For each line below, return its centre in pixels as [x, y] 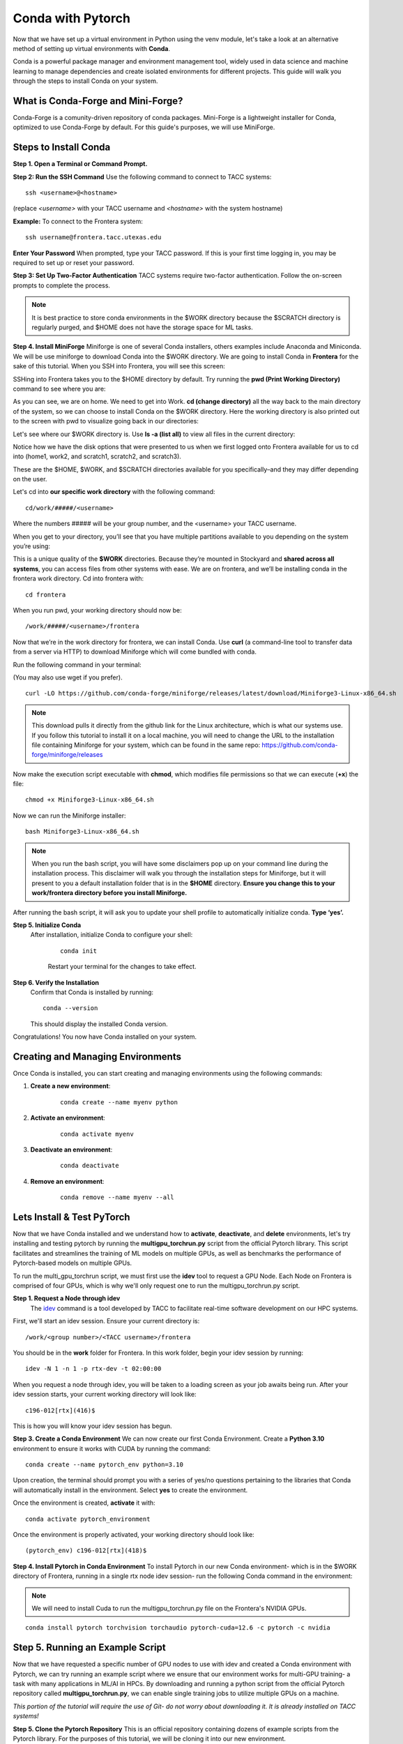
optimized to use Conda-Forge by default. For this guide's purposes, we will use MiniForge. [144, 127]
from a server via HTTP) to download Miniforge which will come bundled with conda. [135, 652]
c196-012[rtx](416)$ [60, 1410]
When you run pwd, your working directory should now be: [98, 610]
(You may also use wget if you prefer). [68, 677]
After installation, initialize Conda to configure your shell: [112, 935]
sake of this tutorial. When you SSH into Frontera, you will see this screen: [119, 366]
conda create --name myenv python [119, 1102]
